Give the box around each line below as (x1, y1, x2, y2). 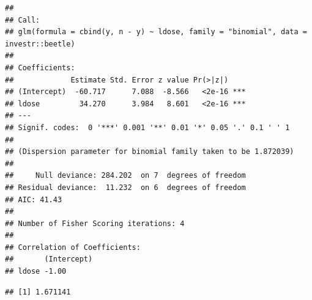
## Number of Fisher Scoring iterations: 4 (5, 219, 185, 228)
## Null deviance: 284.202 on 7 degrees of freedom (5, 171, 246, 180)
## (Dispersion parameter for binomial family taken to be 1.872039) (5, 147, 294, 156)
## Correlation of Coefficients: (5, 243, 141, 252)
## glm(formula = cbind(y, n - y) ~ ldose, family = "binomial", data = (5, 27, 307, 37)
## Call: (5, 15, 40, 24)
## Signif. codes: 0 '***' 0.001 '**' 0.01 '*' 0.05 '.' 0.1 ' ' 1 (5, 123, 290, 132)
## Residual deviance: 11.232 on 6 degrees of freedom (5, 183, 246, 192)
